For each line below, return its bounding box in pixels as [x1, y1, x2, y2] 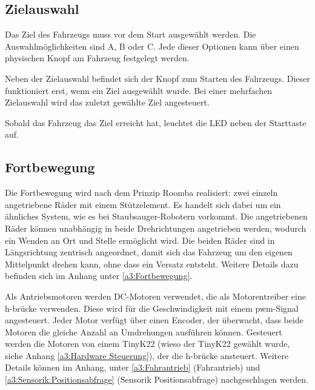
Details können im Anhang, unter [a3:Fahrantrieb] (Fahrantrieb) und [5, 361, 260, 374]
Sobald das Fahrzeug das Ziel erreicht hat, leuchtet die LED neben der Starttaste [5, 116, 307, 129]
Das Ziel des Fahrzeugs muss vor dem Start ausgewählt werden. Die [5, 28, 256, 41]
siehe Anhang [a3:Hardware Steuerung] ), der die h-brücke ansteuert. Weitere [5, 349, 288, 361]
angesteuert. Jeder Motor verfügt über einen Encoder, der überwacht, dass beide [5, 314, 303, 326]
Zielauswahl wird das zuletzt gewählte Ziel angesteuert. [5, 96, 210, 109]
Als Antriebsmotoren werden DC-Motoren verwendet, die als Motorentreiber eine [5, 289, 306, 302]
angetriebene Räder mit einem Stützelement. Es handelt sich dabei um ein [5, 198, 281, 210]
